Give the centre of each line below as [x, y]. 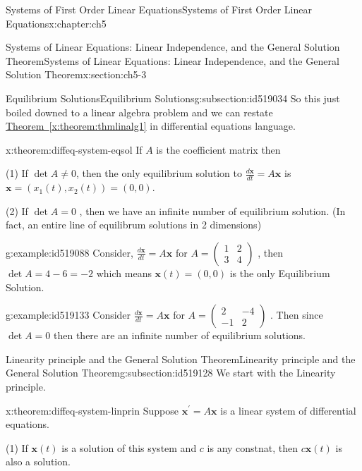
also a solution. [38, 461]
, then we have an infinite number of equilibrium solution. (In [212, 210]
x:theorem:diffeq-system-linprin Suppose [92, 410]
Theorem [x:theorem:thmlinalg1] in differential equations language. [151, 126]
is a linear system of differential [288, 410]
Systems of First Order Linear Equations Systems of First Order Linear [159, 9]
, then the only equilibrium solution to [159, 173]
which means [124, 273]
